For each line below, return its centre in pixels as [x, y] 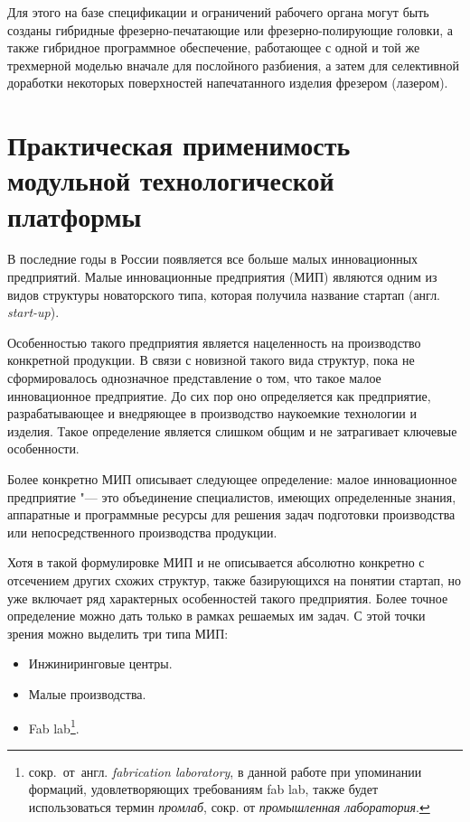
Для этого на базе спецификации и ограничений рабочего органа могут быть [218, 12]
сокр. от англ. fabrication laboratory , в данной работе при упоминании [225, 771]
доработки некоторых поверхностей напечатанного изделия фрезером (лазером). [228, 83]
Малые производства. [87, 693]
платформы [75, 215]
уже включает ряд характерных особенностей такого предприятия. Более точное [228, 598]
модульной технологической [171, 180]
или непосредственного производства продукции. [142, 532]
